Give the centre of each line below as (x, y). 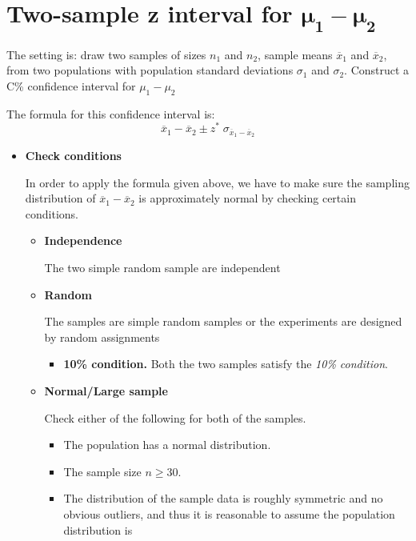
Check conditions (73, 156)
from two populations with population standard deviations (150, 70)
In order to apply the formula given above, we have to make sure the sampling (217, 182)
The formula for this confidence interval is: (111, 113)
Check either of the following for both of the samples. (175, 417)
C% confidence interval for (71, 85)
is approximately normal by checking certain (247, 198)
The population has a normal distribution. (167, 445)
